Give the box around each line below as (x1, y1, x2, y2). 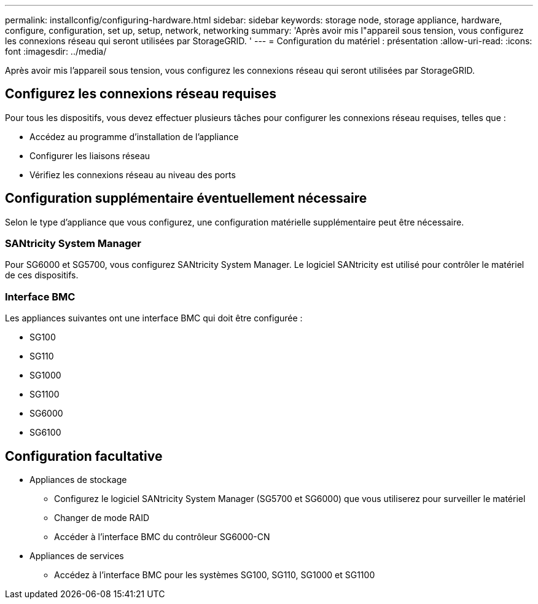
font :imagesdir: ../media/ (5, 46, 107, 57)
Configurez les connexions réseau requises (5, 86, 276, 102)
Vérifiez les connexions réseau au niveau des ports (29, 169, 236, 180)
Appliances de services (29, 551, 124, 562)
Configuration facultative (5, 448, 163, 464)
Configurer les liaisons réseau (29, 150, 150, 161)
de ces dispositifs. (5, 270, 79, 281)
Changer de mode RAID (54, 512, 150, 524)
